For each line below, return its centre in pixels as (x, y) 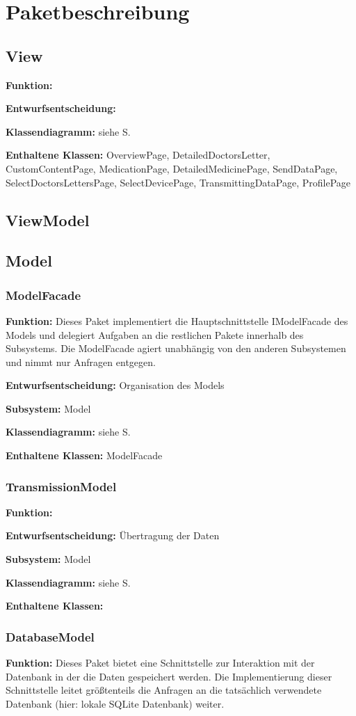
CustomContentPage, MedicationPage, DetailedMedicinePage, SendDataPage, (172, 168)
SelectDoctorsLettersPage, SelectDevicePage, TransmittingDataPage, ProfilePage (178, 182)
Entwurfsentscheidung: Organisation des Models (115, 385)
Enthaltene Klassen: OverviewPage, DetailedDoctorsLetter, (138, 155)
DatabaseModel (50, 636)
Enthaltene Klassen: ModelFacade (84, 455)
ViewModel (48, 220)
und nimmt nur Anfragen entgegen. (81, 361)
